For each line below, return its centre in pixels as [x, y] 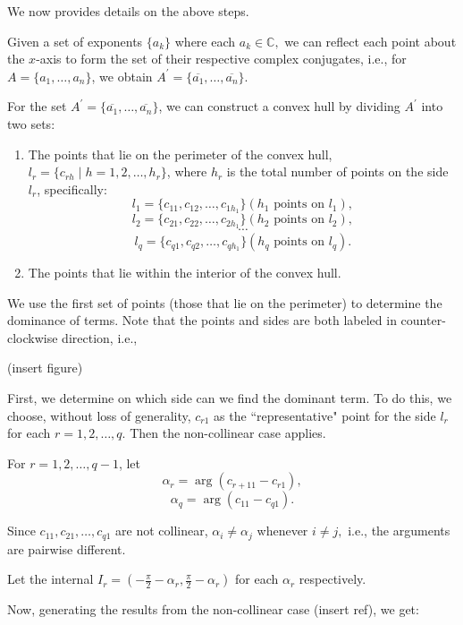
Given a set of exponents [75, 41]
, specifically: [72, 188]
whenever [282, 531]
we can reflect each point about [370, 41]
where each [205, 41]
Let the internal [51, 579]
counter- [423, 320]
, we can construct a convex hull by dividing [279, 106]
